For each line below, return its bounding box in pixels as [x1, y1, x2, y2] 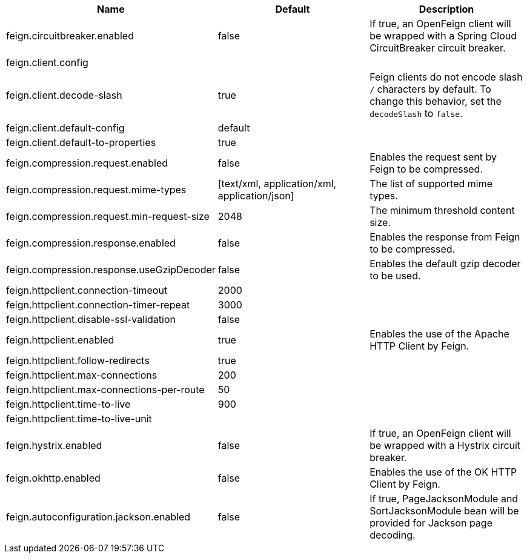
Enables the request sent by [370, 151, 497, 163]
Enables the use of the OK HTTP [370, 466, 517, 478]
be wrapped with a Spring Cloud [370, 30, 517, 42]
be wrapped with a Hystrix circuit [370, 439, 521, 451]
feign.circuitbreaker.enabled [6, 30, 134, 42]
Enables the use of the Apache [370, 328, 509, 340]
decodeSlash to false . [370, 107, 463, 119]
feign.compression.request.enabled [6, 157, 168, 169]
